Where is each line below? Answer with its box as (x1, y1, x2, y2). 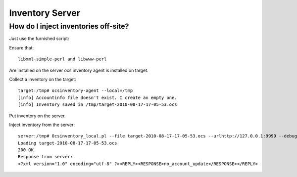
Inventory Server (9, 7, 80, 18)
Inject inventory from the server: (9, 122, 75, 128)
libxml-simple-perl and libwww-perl (18, 56, 107, 62)
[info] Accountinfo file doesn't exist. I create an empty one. (18, 94, 178, 100)
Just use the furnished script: (9, 36, 69, 42)
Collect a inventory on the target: (9, 76, 76, 82)
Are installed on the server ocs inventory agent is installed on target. (9, 67, 148, 73)
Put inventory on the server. (9, 113, 66, 119)
